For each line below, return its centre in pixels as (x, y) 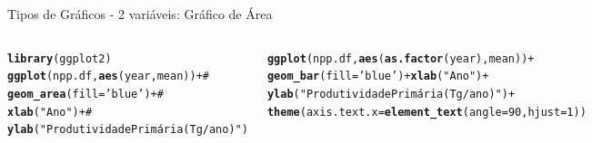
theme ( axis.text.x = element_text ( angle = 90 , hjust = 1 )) (426, 112)
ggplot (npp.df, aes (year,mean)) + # (108, 76)
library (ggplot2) (60, 58)
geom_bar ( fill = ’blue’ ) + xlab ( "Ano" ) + (378, 76)
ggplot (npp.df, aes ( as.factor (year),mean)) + (401, 58)
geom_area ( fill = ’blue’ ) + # (85, 94)
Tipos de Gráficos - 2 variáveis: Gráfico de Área (140, 14)
